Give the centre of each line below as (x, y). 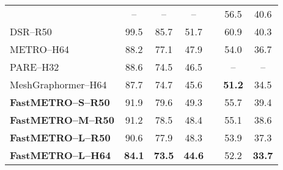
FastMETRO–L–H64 (61, 155)
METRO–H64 (39, 49)
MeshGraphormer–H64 (58, 84)
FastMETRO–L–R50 (60, 137)
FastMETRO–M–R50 (62, 120)
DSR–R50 (31, 31)
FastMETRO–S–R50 (60, 102)
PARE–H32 (35, 67)
